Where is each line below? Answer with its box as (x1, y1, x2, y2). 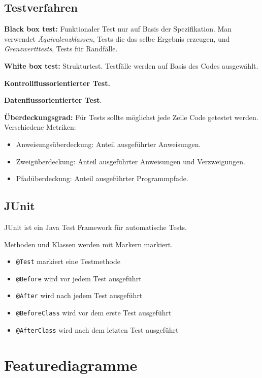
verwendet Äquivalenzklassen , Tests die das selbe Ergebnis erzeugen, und (4, 33, 230, 44)
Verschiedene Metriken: (4, 122, 76, 132)
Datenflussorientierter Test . (4, 95, 102, 105)
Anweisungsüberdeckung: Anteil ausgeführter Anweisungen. (16, 138, 201, 149)
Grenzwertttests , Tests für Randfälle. (4, 43, 118, 54)
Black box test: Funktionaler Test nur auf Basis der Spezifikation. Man (4, 23, 232, 34)
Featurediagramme (4, 354, 138, 375)
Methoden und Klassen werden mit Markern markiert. (4, 239, 173, 249)
